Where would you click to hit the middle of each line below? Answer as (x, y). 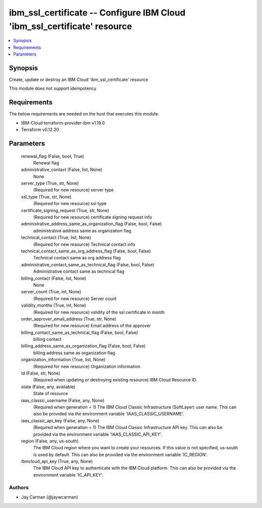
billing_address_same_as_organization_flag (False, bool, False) (83, 346)
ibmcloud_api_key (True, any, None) (57, 461)
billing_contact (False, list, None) (54, 278)
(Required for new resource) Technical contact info (84, 244)
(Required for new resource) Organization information (87, 366)
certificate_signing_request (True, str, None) (65, 210)
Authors (19, 487)
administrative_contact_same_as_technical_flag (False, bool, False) (88, 265)
